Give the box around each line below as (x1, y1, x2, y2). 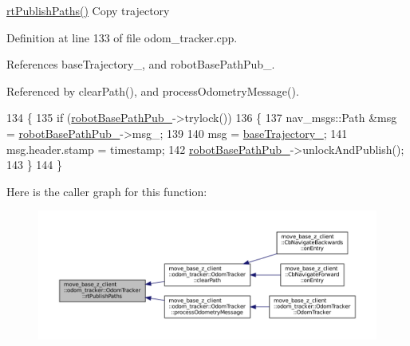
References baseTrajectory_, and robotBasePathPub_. (6, 56, 275, 73)
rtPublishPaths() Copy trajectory (6, 2, 170, 18)
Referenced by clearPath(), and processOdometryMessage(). (6, 82, 299, 99)
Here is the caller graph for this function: (6, 183, 207, 199)
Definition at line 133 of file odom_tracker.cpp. (6, 29, 238, 45)
